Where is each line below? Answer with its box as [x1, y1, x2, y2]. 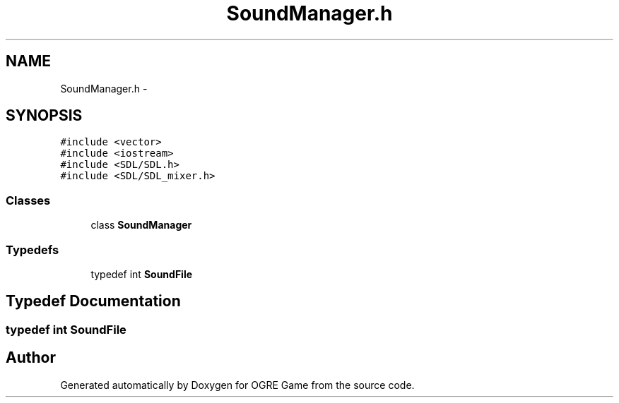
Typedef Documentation [6, 292, 181, 311]
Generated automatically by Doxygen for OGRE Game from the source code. [60, 378, 415, 391]
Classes [6, 193, 51, 207]
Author [6, 349, 56, 367]
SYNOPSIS [6, 107, 83, 125]
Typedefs [6, 242, 59, 257]
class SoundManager [90, 219, 192, 231]
